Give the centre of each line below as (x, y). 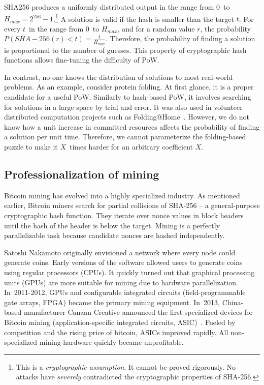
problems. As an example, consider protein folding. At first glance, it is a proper (129, 87)
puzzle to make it (31, 147)
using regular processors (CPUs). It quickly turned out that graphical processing (129, 272)
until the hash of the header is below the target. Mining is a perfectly (112, 225)
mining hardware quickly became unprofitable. (111, 342)
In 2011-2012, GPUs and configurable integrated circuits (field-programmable (125, 292)
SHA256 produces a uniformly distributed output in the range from (109, 7)
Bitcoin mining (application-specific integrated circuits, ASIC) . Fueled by (120, 322)
